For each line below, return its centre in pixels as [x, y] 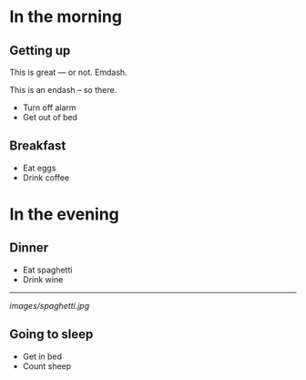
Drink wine [43, 279]
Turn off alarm [49, 108]
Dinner [29, 248]
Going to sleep [51, 334]
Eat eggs [39, 168]
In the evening [65, 214]
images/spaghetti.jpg [49, 305]
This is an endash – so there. [63, 90]
